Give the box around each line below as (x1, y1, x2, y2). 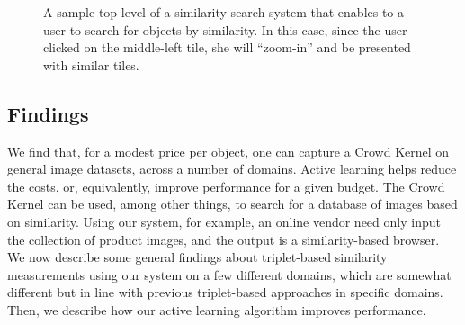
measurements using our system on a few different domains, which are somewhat (7, 265, 452, 284)
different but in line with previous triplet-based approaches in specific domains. (7, 283, 443, 302)
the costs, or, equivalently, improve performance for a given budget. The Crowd (7, 176, 445, 195)
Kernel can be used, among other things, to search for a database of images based (7, 194, 458, 213)
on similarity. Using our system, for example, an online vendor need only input (7, 212, 441, 230)
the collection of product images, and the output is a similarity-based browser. (7, 230, 440, 248)
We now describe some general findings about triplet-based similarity (7, 248, 388, 266)
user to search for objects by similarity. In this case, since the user (43, 20, 407, 39)
